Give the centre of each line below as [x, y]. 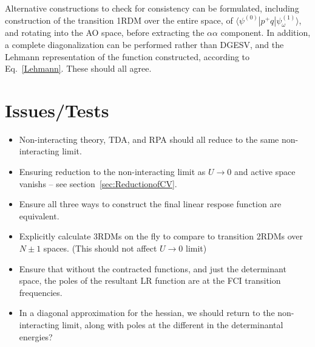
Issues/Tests [57, 110]
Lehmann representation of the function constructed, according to [127, 56]
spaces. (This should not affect [100, 248]
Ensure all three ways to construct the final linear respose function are [150, 204]
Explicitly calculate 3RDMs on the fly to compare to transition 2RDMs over [161, 236]
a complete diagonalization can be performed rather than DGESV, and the [144, 44]
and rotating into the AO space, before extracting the [105, 33]
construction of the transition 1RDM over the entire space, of [119, 20]
